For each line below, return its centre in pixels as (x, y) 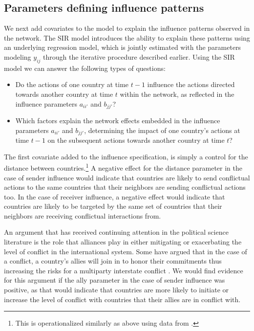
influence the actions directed (191, 84)
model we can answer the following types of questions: (85, 68)
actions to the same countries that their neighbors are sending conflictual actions (125, 187)
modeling (18, 56)
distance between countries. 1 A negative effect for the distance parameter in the (123, 167)
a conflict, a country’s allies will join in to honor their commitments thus (113, 261)
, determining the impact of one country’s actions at (162, 130)
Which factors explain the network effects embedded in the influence (118, 121)
